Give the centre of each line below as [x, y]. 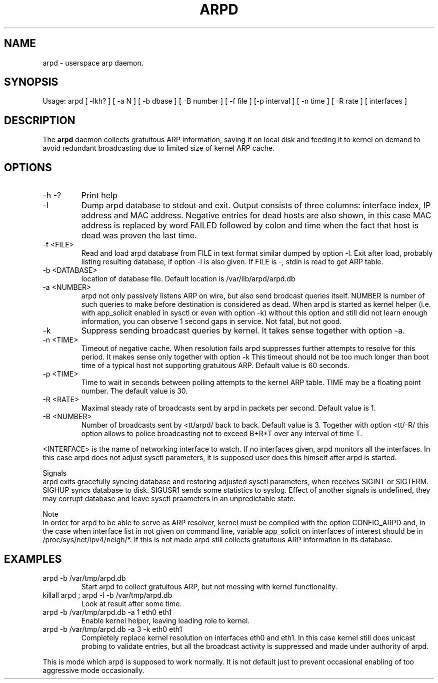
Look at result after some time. [131, 603]
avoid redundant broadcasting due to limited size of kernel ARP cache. [159, 148]
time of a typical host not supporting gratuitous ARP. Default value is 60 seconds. [215, 366]
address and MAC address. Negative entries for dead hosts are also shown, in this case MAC [256, 216]
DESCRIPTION [40, 120]
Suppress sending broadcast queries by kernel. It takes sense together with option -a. [243, 331]
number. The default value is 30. [134, 391]
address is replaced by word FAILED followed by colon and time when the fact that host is [250, 226]
